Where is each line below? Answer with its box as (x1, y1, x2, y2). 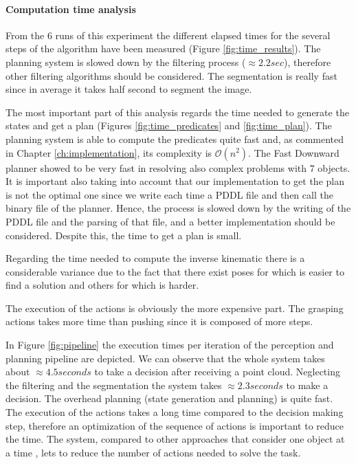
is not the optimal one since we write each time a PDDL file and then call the (5, 187, 333, 201)
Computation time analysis (5, 1, 136, 16)
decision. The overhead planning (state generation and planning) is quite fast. (5, 391, 333, 406)
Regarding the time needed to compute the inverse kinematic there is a (5, 251, 305, 265)
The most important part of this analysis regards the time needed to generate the (5, 104, 349, 119)
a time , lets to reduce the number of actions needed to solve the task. (5, 445, 301, 459)
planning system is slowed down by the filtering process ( (5, 54, 246, 69)
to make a (286, 377, 329, 392)
